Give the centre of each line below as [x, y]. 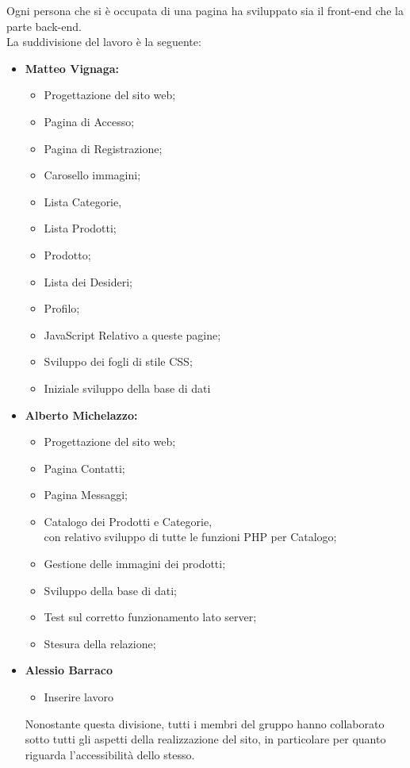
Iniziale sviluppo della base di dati [127, 388]
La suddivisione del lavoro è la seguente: [104, 42]
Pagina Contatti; [84, 468]
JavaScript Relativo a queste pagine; [132, 334]
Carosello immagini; [92, 175]
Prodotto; [67, 254]
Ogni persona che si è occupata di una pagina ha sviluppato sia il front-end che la [205, 10]
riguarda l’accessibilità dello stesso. [110, 754]
